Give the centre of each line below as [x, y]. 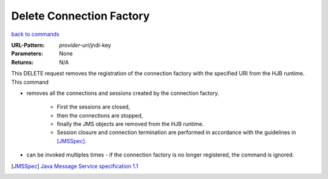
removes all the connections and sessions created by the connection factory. [123, 93]
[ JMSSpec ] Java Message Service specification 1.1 [75, 166]
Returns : [22, 62]
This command [30, 82]
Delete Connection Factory [80, 16]
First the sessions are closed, [94, 107]
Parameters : [27, 54]
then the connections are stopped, [100, 115]
